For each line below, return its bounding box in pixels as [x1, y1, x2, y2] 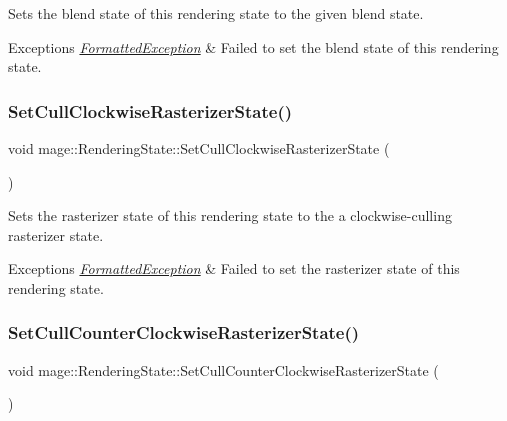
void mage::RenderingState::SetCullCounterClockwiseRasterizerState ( [8, 359, 439, 380]
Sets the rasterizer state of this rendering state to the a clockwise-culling [8, 205, 452, 226]
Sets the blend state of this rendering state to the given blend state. [8, 3, 424, 23]
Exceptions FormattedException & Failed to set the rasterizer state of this [8, 258, 460, 279]
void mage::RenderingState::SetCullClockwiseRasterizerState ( [8, 138, 390, 158]
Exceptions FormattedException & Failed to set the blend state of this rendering [8, 36, 499, 57]
